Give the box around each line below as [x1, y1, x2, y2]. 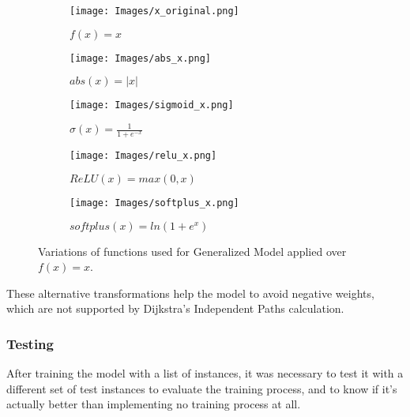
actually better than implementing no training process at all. [6, 396, 301, 412]
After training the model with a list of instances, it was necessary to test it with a [6, 365, 404, 381]
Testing [6, 333, 54, 353]
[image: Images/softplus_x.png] [70, 197, 239, 208]
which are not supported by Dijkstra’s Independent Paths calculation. [6, 300, 344, 317]
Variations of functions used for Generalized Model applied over [38, 242, 347, 259]
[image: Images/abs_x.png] [70, 52, 211, 64]
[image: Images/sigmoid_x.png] [70, 100, 234, 111]
